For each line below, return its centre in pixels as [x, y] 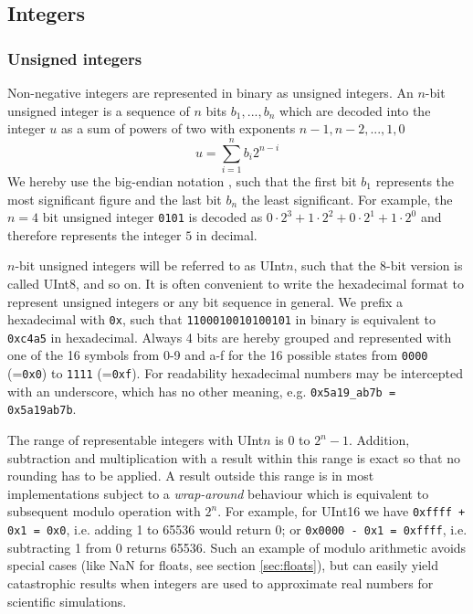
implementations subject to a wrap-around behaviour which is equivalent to [218, 493]
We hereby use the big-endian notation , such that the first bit [182, 180]
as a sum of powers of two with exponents [178, 128]
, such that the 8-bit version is [378, 265]
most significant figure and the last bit [115, 199]
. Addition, [379, 440]
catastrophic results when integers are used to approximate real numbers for [221, 582]
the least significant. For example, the [347, 199]
